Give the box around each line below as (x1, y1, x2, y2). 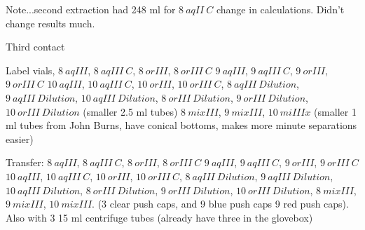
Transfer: (6, 155, 44, 170)
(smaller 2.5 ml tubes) (83, 104, 178, 119)
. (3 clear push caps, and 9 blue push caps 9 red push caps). (92, 196, 349, 211)
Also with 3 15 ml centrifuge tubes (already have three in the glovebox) (6, 210, 313, 224)
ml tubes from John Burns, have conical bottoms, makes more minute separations (6, 118, 357, 133)
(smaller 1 (314, 104, 357, 119)
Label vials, (6, 62, 55, 77)
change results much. (6, 15, 95, 30)
